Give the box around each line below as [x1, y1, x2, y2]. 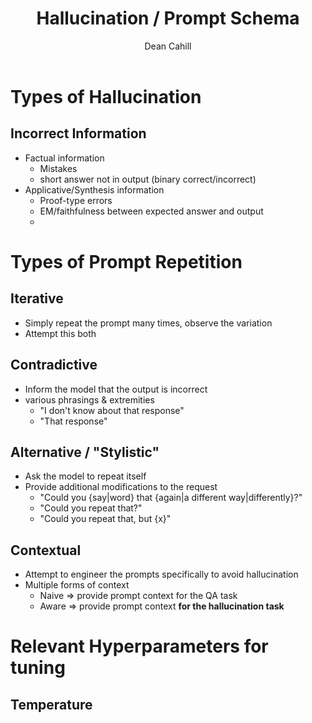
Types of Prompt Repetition [10, 250, 243, 273]
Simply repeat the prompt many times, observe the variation [24, 317, 273, 329]
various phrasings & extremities [24, 393, 155, 406]
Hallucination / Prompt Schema [36, 7, 300, 30]
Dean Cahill [144, 40, 192, 52]
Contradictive [10, 357, 98, 374]
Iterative [10, 290, 64, 307]
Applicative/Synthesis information [24, 183, 165, 196]
